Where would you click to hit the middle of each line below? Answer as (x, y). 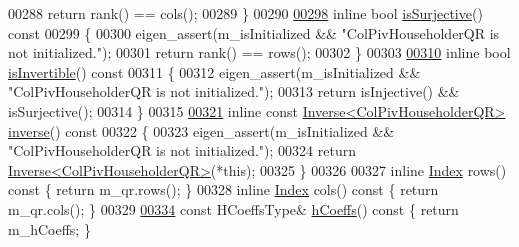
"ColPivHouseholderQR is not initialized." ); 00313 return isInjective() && (234, 91)
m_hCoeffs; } (49, 228)
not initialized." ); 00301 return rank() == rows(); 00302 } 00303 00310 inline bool (259, 52)
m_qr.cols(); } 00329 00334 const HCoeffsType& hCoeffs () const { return (233, 208)
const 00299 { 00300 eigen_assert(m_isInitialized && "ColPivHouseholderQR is (254, 32)
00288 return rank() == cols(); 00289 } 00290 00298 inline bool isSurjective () (245, 13)
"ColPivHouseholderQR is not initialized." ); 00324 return (182, 150)
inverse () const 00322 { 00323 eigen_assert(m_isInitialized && (201, 130)
